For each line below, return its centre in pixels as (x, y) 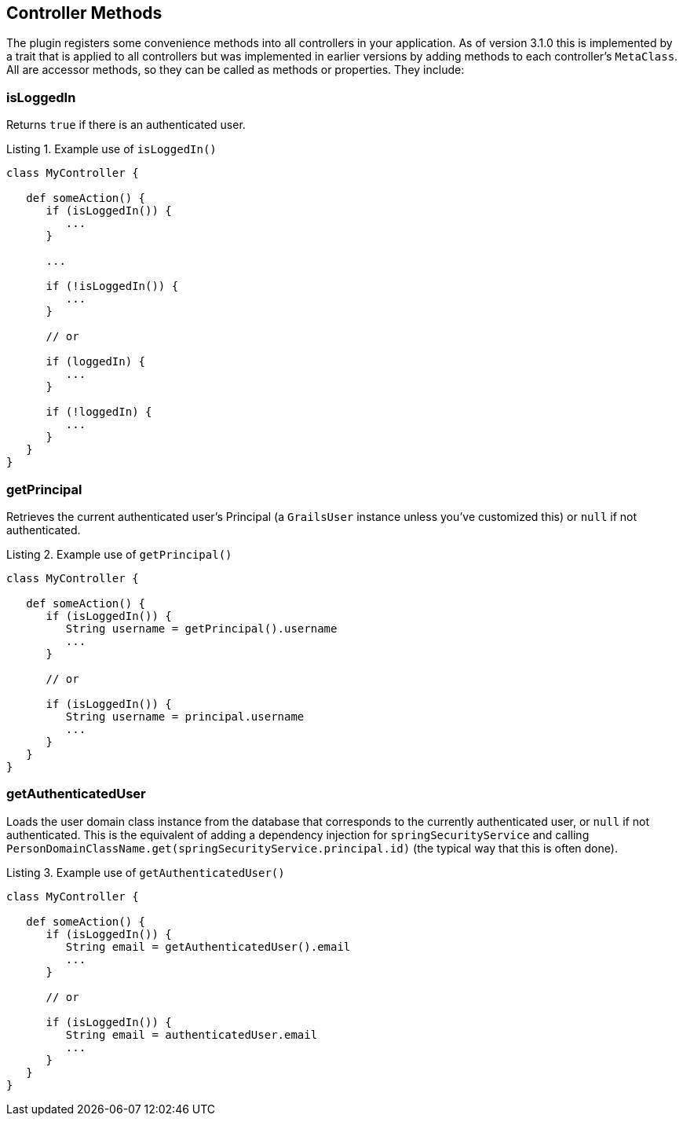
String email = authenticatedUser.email (192, 1034)
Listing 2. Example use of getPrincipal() (119, 554)
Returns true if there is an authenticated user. (126, 125)
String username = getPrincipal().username (201, 628)
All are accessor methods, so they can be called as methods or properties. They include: (236, 70)
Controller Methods (84, 13)
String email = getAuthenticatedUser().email (208, 946)
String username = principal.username (185, 716)
